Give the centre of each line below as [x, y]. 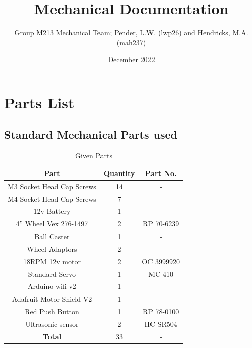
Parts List [39, 102]
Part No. [161, 173]
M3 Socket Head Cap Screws [52, 186]
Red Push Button [52, 311]
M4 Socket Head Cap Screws [52, 198]
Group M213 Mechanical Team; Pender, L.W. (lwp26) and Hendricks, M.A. [131, 33]
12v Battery [52, 211]
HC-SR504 [161, 324]
